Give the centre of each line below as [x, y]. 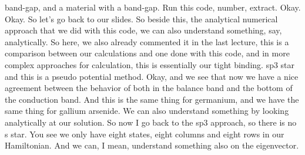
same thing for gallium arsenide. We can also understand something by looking [147, 111]
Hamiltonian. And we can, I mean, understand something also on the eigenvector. [152, 145]
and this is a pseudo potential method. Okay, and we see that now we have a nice [152, 76]
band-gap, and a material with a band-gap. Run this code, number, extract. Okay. [153, 7]
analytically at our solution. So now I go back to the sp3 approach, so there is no [151, 122]
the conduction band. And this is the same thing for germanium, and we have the [152, 99]
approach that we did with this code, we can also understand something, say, [143, 30]
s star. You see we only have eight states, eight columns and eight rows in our [145, 134]
